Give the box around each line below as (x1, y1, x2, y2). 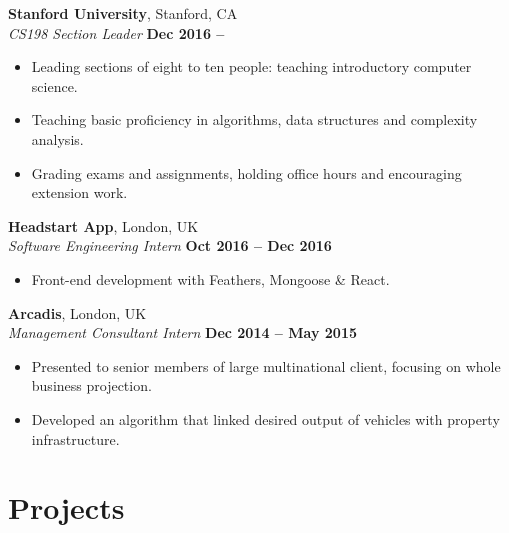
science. (31, 75, 78, 96)
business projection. (31, 375, 152, 396)
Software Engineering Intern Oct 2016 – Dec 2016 (8, 235, 332, 256)
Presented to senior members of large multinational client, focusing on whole (31, 355, 501, 376)
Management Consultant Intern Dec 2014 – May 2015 (8, 322, 357, 343)
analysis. (31, 128, 84, 149)
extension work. (31, 182, 128, 203)
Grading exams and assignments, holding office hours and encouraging (31, 162, 462, 183)
